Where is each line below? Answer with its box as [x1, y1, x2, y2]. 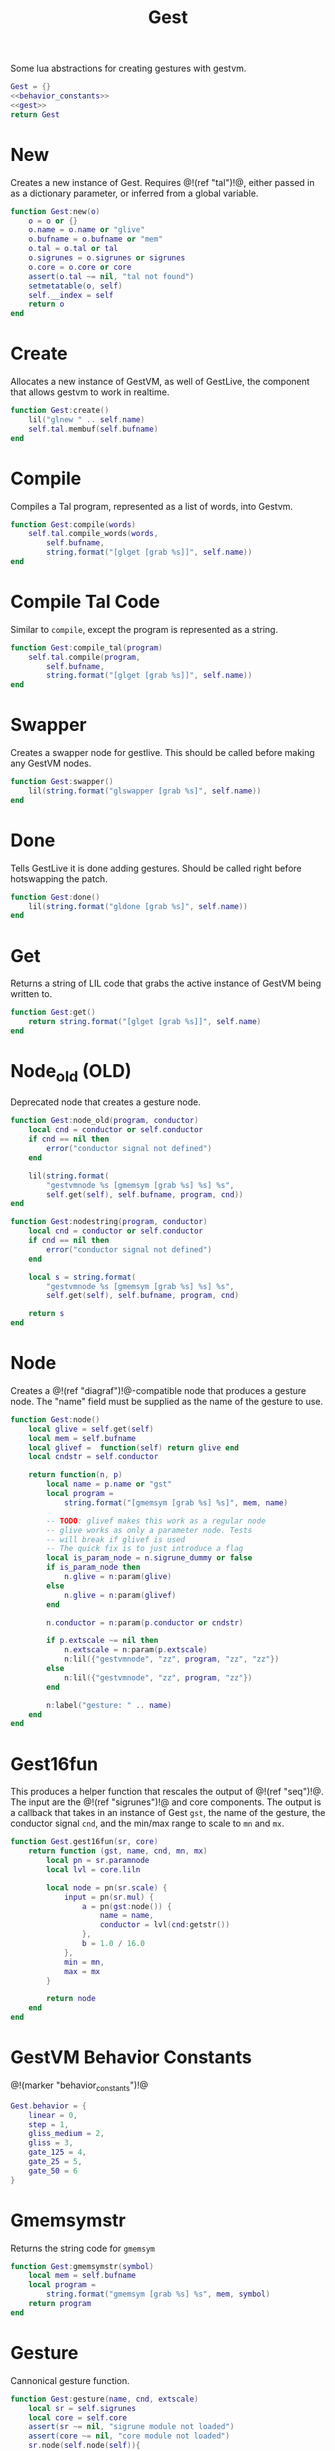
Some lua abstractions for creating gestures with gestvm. [10, 62, 247, 75]
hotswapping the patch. [10, 872, 108, 885]
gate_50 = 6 [28, 2166, 78, 2176]
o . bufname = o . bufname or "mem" [28, 234, 163, 245]
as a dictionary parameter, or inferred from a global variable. [10, 187, 259, 199]
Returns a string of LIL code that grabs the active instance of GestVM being [10, 977, 322, 990]
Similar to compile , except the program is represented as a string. [10, 623, 278, 635]
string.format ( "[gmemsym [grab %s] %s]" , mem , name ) [63, 1497, 288, 1508]
